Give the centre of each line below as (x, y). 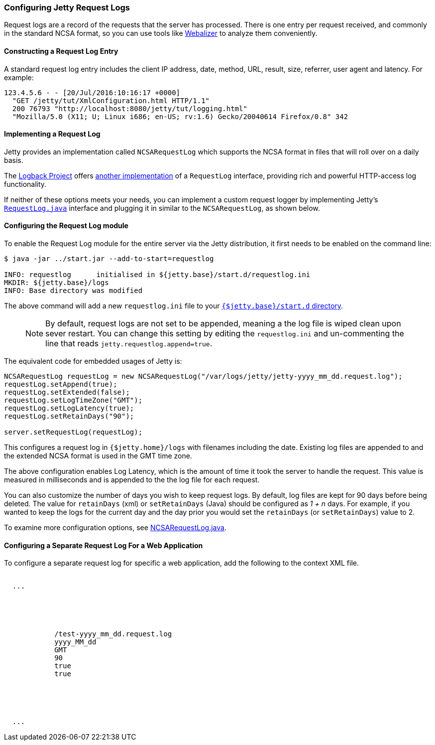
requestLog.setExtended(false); (67, 392)
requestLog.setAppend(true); (61, 384)
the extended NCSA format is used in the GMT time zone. (98, 456)
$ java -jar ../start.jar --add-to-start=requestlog (109, 259)
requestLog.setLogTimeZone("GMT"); (73, 400)
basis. (14, 160)
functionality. (25, 184)
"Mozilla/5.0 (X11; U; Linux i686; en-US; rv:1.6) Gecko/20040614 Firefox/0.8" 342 (180, 116)
